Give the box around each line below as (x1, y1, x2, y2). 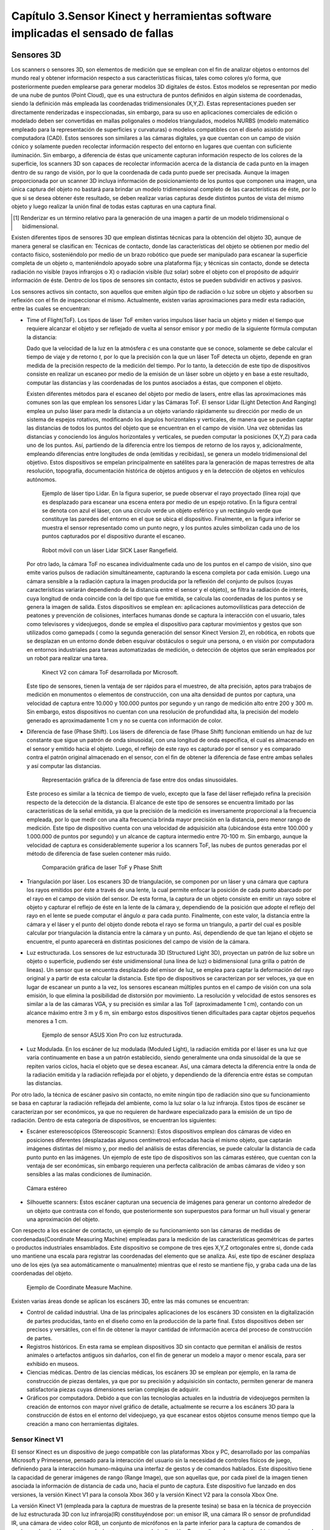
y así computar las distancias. (26, 762, 101, 769)
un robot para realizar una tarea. (26, 655, 108, 662)
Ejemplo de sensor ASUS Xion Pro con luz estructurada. (42, 1031, 183, 1039)
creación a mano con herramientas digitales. (26, 1420, 139, 1427)
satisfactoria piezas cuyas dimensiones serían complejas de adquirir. (26, 1386, 200, 1393)
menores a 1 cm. (26, 1018, 68, 1025)
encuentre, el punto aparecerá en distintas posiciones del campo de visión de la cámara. (26, 938, 250, 945)
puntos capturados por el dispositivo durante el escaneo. (42, 532, 186, 540)
